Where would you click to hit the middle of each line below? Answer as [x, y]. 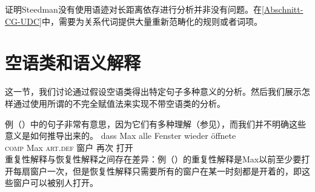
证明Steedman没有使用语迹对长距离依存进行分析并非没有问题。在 [133, 9]
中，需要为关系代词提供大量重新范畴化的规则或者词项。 [152, 21]
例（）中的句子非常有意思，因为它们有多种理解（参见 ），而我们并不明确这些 [155, 123]
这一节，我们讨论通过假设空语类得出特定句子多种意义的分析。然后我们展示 [153, 91]
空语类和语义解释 [73, 62]
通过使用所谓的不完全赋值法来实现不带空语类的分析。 [119, 103]
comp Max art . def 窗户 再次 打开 [69, 147]
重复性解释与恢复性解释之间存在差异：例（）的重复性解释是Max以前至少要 [153, 159]
